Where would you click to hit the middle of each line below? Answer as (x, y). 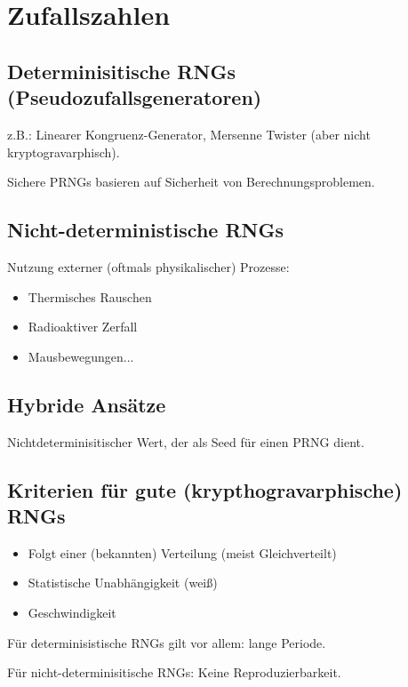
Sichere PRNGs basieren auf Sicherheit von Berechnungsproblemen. (191, 182)
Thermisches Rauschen (90, 296)
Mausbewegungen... (81, 356)
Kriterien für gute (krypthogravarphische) (205, 489)
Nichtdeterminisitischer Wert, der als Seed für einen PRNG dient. (186, 441)
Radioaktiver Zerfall (83, 327)
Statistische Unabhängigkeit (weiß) (123, 583)
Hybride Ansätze (87, 404)
